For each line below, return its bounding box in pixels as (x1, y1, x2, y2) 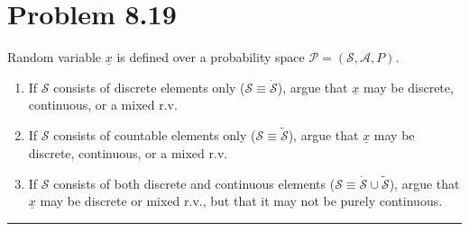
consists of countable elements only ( (53, 126, 256, 145)
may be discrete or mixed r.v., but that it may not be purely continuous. (40, 191, 443, 210)
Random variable (7, 48, 102, 67)
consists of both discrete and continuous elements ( (53, 173, 336, 192)
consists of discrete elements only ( (53, 77, 245, 96)
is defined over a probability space (116, 48, 305, 67)
